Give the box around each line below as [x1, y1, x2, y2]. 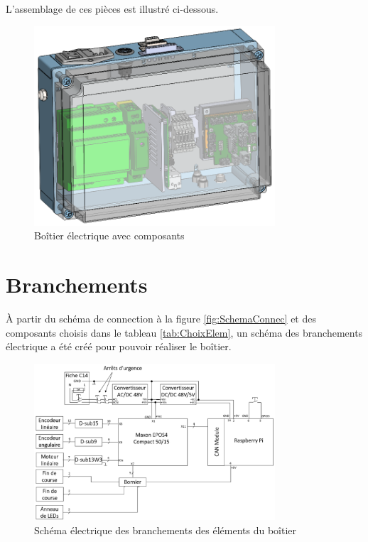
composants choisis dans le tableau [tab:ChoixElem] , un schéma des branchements [6, 325, 363, 340]
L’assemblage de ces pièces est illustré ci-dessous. [6, 1, 219, 16]
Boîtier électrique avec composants [34, 228, 185, 243]
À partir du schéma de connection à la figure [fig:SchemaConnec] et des [6, 311, 316, 326]
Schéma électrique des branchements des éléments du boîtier [34, 523, 297, 538]
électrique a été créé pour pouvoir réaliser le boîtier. [6, 339, 232, 354]
